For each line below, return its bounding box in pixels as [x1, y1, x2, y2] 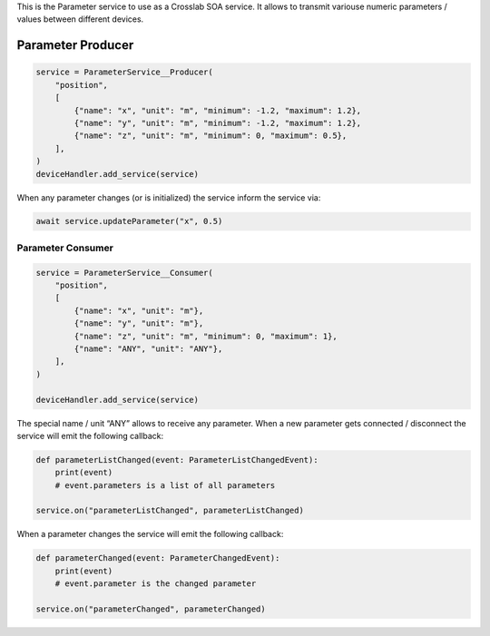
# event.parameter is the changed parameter [54, 579, 257, 589]
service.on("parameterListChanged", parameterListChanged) [35, 505, 304, 516]
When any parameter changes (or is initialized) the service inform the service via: [16, 191, 321, 203]
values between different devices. [16, 14, 144, 24]
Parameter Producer [16, 37, 134, 54]
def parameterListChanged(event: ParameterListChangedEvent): [35, 455, 318, 465]
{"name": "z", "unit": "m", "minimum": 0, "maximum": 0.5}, [73, 131, 348, 141]
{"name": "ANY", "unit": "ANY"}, [73, 343, 223, 354]
